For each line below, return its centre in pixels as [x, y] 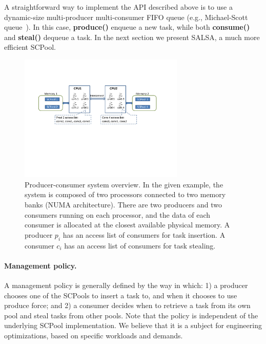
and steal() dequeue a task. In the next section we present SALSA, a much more [132, 37]
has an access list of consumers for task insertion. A [144, 234]
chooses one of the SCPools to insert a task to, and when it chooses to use [121, 295]
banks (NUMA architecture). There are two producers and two [123, 204]
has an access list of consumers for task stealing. [140, 245]
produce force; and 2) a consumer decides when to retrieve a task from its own [127, 305]
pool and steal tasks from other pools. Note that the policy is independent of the [131, 315]
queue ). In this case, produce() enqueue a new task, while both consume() [127, 27]
